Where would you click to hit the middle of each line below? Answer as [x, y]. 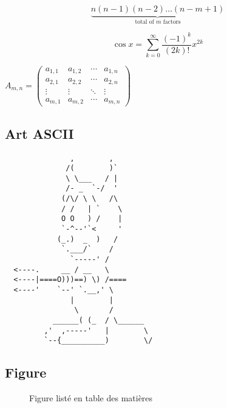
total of [144, 22]
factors [172, 22]
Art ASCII [39, 133]
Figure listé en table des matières [91, 398]
